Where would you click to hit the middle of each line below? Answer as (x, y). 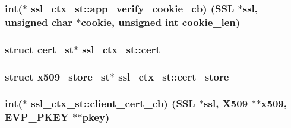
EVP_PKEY (37, 117)
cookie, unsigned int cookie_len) (161, 22)
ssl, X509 (226, 103)
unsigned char (39, 22)
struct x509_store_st (57, 76)
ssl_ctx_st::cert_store (174, 76)
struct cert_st (39, 49)
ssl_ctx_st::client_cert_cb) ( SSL (113, 103)
